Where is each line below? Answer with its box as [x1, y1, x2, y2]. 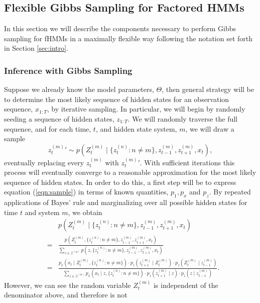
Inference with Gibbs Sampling [4, 64, 133, 76]
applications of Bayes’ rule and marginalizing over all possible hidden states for [4, 197, 247, 208]
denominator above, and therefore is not [4, 289, 127, 300]
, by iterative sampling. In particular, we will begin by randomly [47, 104, 245, 114]
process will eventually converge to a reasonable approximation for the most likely [4, 167, 256, 177]
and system [25, 207, 60, 217]
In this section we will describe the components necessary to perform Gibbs [4, 23, 236, 34]
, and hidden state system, [95, 123, 177, 134]
